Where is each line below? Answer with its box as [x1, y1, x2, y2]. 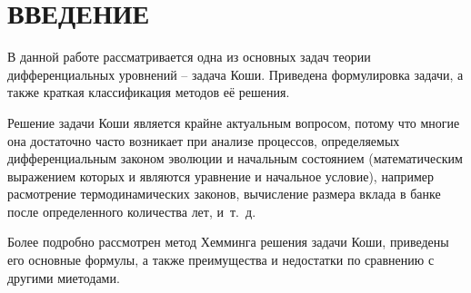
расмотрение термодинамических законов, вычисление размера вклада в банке [7, 184, 441, 203]
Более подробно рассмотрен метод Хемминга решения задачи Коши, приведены [7, 232, 449, 251]
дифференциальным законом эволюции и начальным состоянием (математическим [7, 149, 463, 168]
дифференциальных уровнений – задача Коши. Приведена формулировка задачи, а [7, 64, 464, 83]
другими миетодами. [7, 268, 120, 287]
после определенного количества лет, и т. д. [7, 201, 256, 220]
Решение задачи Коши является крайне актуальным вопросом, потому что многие [7, 112, 460, 132]
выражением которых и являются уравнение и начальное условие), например [7, 166, 434, 185]
